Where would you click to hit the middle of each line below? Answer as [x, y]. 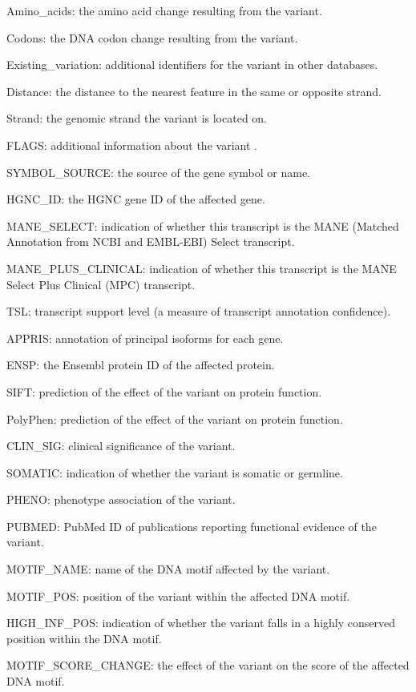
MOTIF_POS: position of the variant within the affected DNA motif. [178, 595]
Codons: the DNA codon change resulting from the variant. [152, 37]
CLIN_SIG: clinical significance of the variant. [121, 446]
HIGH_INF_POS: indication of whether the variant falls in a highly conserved [201, 623]
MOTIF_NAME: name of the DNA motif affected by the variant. [168, 569]
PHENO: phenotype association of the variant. [121, 499]
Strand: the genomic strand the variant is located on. [137, 118]
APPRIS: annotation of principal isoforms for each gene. [145, 338]
